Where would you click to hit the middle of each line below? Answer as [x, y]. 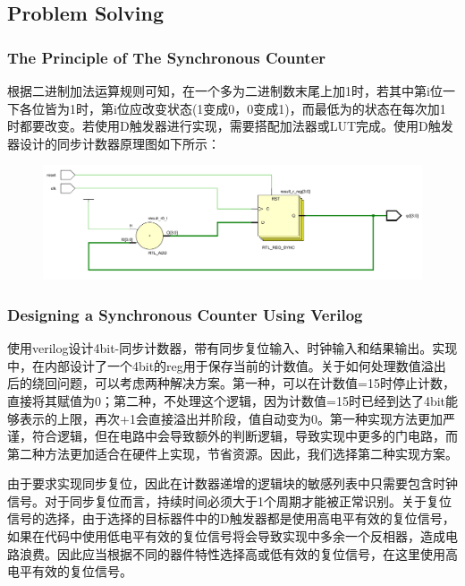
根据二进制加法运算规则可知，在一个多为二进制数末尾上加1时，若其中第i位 [225, 90]
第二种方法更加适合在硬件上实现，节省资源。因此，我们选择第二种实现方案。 [232, 453]
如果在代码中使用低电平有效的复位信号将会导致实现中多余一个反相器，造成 [226, 536]
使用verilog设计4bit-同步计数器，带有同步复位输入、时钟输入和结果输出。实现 [232, 348]
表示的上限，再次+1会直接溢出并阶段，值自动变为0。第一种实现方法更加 [231, 418]
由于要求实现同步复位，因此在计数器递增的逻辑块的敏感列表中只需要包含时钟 [232, 483]
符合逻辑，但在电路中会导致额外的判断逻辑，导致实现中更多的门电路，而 [245, 436]
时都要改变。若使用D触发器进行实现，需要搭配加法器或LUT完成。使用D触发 [230, 126]
